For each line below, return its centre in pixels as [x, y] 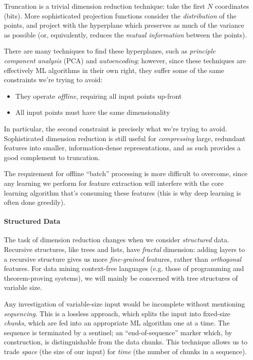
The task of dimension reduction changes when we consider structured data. [117, 240]
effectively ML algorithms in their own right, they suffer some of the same [114, 70]
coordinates [232, 6]
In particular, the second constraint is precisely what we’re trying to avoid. [116, 128]
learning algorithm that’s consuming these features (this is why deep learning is [123, 192]
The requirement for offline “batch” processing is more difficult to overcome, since [126, 173]
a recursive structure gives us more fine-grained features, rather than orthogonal [123, 259]
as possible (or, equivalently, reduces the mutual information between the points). [126, 34]
